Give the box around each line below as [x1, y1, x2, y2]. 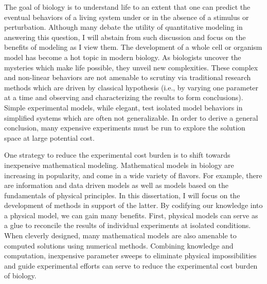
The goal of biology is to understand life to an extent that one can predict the [4, 2, 251, 12]
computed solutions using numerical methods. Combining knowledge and [4, 240, 234, 251]
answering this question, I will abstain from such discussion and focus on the [4, 31, 246, 42]
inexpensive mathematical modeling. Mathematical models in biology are [4, 159, 234, 170]
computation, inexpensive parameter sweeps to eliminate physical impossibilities [4, 250, 257, 261]
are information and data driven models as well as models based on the [4, 180, 229, 191]
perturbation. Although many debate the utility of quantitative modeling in [4, 22, 243, 32]
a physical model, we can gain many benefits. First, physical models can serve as [4, 210, 258, 220]
